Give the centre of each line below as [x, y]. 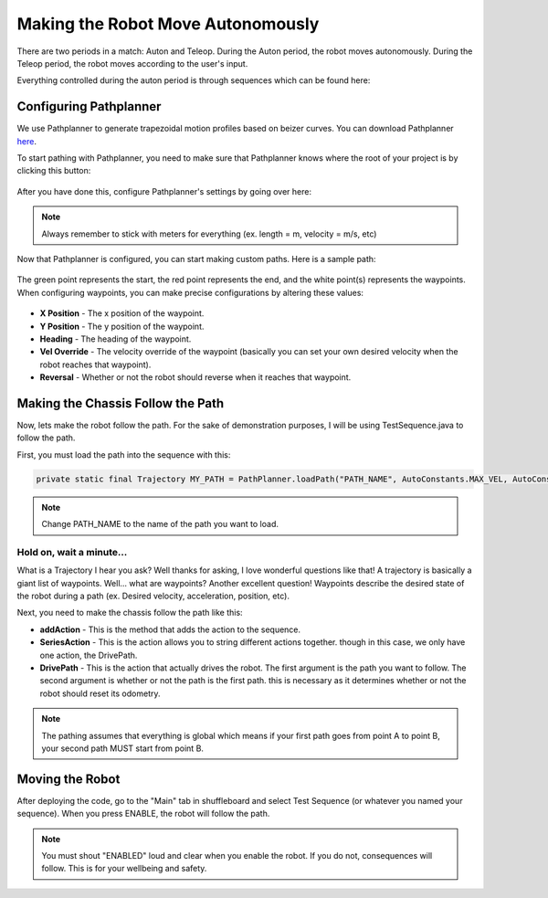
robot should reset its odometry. [100, 693]
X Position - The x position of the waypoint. [122, 313]
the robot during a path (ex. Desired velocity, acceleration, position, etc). [153, 596]
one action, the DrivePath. [89, 655]
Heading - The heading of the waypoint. [116, 339]
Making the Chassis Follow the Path [121, 403]
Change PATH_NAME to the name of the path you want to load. [160, 524]
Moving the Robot [68, 779]
